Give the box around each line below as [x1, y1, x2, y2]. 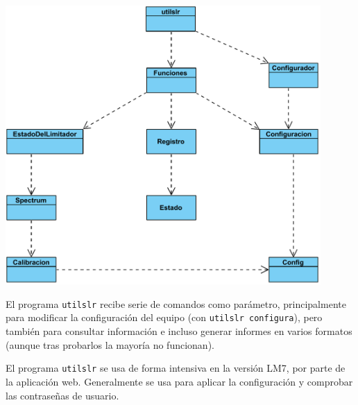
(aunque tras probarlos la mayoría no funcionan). [6, 337, 214, 352]
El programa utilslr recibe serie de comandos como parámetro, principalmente [6, 296, 346, 311]
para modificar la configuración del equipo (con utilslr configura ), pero [6, 310, 323, 325]
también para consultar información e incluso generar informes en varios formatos [6, 324, 352, 338]
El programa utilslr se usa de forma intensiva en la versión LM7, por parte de [6, 361, 346, 375]
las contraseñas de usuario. [6, 388, 119, 402]
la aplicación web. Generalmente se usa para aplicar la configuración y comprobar [6, 374, 353, 388]
